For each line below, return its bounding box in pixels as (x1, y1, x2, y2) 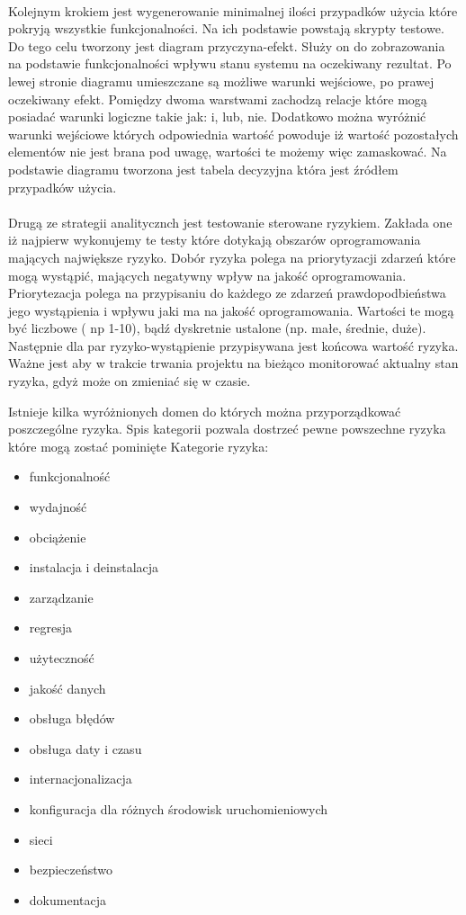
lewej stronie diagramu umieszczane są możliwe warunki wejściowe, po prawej (8, 71, 435, 90)
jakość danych (29, 678, 106, 697)
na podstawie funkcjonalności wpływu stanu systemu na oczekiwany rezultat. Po (8, 54, 452, 73)
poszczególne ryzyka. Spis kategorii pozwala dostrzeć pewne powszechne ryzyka (8, 419, 446, 438)
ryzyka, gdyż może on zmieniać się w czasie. (8, 372, 251, 390)
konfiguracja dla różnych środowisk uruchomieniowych (29, 799, 328, 818)
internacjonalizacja (29, 769, 132, 788)
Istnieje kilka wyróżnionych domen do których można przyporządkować (8, 401, 401, 420)
